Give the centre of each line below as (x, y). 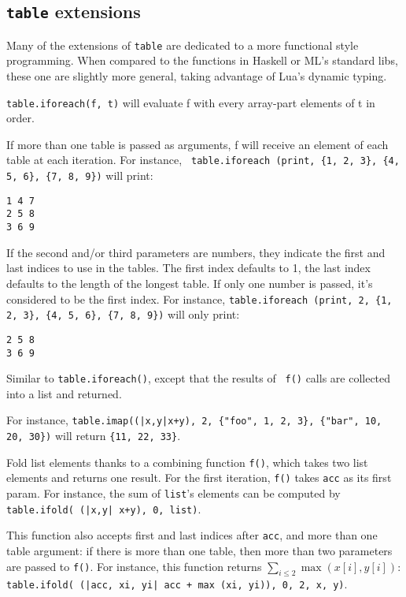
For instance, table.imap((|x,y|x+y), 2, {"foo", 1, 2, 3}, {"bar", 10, (194, 420)
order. (20, 118)
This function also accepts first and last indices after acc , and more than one (192, 535)
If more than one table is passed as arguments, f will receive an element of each (197, 144)
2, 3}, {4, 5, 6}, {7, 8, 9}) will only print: (123, 314)
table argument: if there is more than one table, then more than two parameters (199, 550)
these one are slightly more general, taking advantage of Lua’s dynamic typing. (197, 76)
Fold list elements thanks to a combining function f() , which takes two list (187, 462)
